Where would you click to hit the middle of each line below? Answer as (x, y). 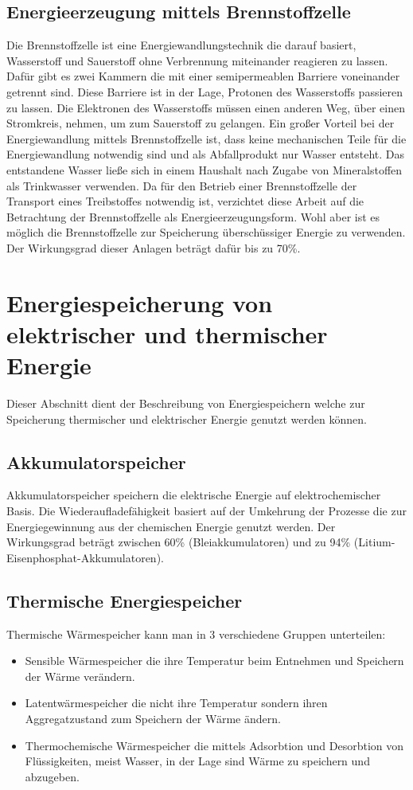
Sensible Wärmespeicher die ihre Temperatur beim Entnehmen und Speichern (214, 661)
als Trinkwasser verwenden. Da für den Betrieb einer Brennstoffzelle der (182, 185)
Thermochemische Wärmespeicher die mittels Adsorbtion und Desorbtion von (214, 745)
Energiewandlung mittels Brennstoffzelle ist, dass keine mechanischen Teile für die (206, 138)
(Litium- (374, 542)
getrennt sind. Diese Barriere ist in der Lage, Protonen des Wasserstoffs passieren (205, 91)
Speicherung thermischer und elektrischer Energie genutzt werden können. (187, 418)
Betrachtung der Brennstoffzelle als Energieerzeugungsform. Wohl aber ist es (193, 216)
